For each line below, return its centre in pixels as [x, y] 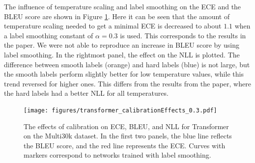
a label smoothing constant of [49, 35]
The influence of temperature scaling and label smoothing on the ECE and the [123, 6]
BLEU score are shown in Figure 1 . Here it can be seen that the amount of [117, 16]
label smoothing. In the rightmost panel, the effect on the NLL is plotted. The [122, 54]
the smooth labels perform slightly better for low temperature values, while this [124, 74]
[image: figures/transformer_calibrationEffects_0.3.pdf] [120, 110]
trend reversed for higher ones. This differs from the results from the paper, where [127, 83]
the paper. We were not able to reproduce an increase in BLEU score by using [122, 45]
